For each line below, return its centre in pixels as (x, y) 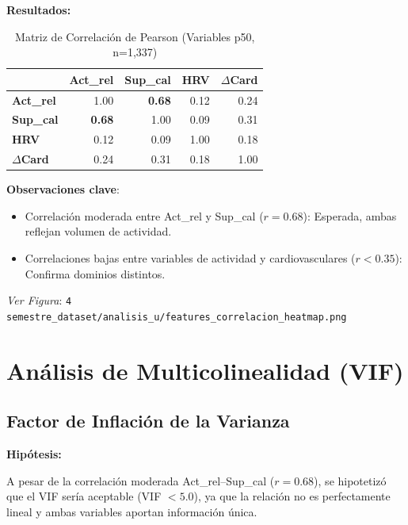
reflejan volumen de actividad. (98, 231)
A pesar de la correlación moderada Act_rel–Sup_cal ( (141, 480)
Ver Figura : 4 (39, 300)
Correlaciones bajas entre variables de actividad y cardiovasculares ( (190, 258)
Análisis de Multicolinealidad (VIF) (205, 370)
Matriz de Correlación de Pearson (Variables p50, (135, 36)
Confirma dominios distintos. (95, 273)
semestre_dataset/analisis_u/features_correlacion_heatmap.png (177, 317)
